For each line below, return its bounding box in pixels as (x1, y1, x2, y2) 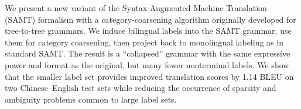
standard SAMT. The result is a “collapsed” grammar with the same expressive (5, 47, 290, 59)
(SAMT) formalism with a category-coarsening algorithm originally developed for (5, 13, 296, 25)
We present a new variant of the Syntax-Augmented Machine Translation (5, 2, 267, 13)
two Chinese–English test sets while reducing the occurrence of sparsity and (5, 82, 276, 94)
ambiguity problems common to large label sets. (5, 93, 177, 105)
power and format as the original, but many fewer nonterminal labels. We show (5, 58, 289, 71)
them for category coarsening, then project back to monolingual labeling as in (5, 36, 283, 48)
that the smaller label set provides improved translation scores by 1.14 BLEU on (5, 70, 294, 82)
